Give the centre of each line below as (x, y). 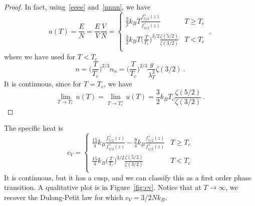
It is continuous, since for (43, 84)
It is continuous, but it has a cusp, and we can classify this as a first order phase (128, 177)
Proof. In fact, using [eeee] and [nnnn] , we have (77, 7)
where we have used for (40, 56)
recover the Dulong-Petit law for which (64, 197)
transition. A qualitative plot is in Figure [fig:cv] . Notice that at (103, 187)
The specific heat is (34, 128)
